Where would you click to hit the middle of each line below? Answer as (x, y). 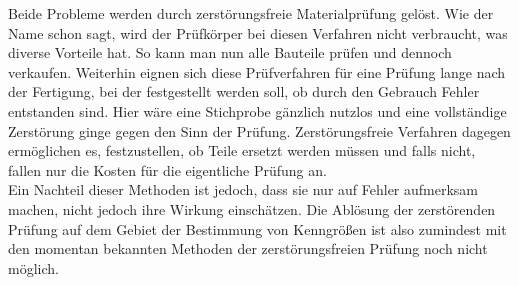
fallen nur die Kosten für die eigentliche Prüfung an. (167, 169)
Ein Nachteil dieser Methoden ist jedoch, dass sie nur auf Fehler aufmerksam (243, 189)
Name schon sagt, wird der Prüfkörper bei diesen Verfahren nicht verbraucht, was (258, 32)
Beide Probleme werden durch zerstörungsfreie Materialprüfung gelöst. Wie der (251, 13)
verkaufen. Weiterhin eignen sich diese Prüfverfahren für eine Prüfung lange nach (257, 71)
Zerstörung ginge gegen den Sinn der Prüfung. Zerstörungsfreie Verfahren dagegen (259, 130)
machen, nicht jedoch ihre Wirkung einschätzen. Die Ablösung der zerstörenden (252, 208)
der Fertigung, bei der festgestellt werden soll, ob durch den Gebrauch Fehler (244, 91)
